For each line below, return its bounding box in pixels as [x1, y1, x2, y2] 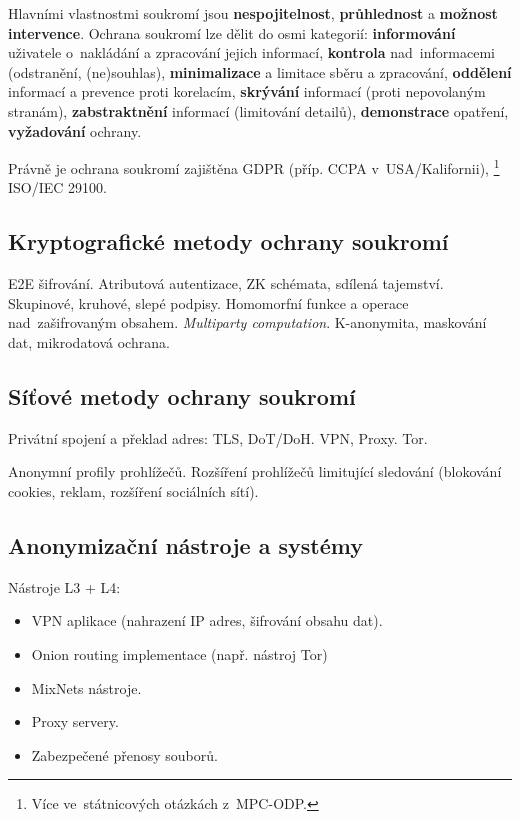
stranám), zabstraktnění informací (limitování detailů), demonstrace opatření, [8, 100, 509, 121]
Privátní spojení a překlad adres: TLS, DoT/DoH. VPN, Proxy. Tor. [8, 427, 428, 448]
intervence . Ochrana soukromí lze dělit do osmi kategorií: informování [8, 22, 456, 43]
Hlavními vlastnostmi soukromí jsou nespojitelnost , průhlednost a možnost [8, 3, 498, 23]
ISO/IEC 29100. [8, 177, 107, 198]
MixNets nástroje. [31, 677, 142, 698]
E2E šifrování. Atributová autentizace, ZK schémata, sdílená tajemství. [8, 273, 444, 294]
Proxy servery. [31, 711, 119, 732]
